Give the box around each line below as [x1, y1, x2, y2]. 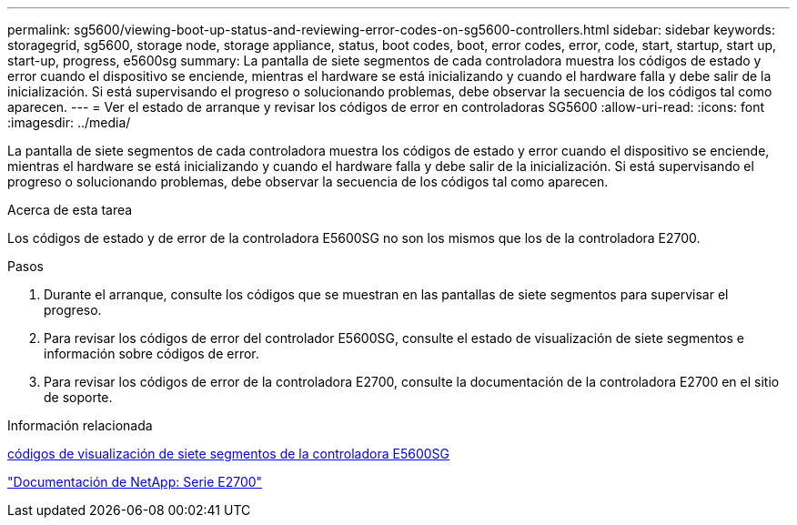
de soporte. [44, 389, 113, 405]
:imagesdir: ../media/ [7, 115, 131, 130]
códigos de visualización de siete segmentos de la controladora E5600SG [7, 446, 449, 461]
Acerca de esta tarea [7, 202, 133, 217]
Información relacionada [7, 418, 153, 433]
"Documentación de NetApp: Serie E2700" [7, 474, 263, 490]
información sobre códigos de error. [44, 346, 259, 361]
